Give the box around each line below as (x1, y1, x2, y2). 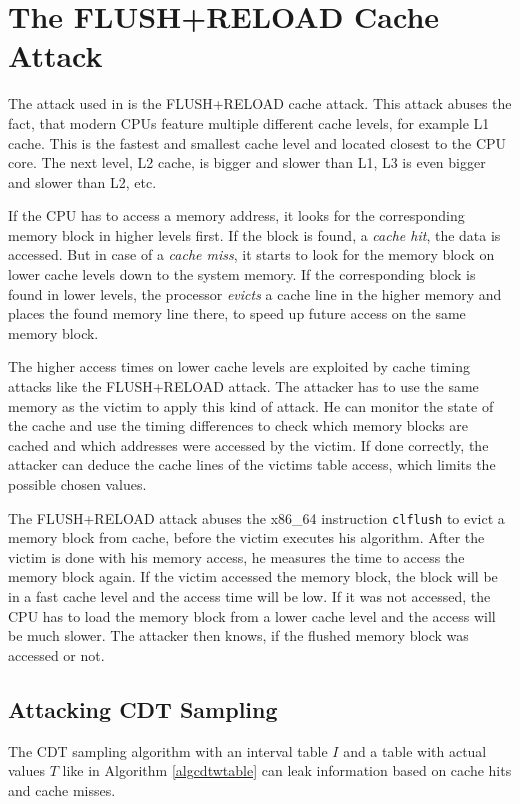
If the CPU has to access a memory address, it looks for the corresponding (8, 205, 465, 226)
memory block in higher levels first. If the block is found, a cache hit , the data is (8, 224, 501, 245)
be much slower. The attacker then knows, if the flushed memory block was (8, 625, 469, 646)
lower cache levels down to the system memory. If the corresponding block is (8, 264, 476, 285)
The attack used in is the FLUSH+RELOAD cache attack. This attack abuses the (8, 93, 512, 114)
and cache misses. (8, 779, 116, 800)
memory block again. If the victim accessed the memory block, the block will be (8, 566, 498, 587)
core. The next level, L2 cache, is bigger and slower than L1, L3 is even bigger (8, 152, 486, 173)
